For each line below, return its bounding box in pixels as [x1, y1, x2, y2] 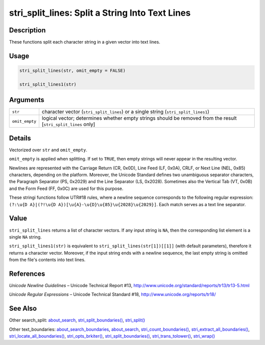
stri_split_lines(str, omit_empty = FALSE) [19, 68, 126, 74]
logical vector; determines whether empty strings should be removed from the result [42, 115, 237, 122]
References [9, 269, 45, 278]
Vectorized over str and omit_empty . [9, 147, 88, 153]
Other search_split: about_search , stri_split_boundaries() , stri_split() [9, 317, 145, 323]
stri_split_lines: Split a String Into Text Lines [9, 7, 191, 18]
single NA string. [9, 234, 42, 240]
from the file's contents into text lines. [9, 257, 86, 263]
